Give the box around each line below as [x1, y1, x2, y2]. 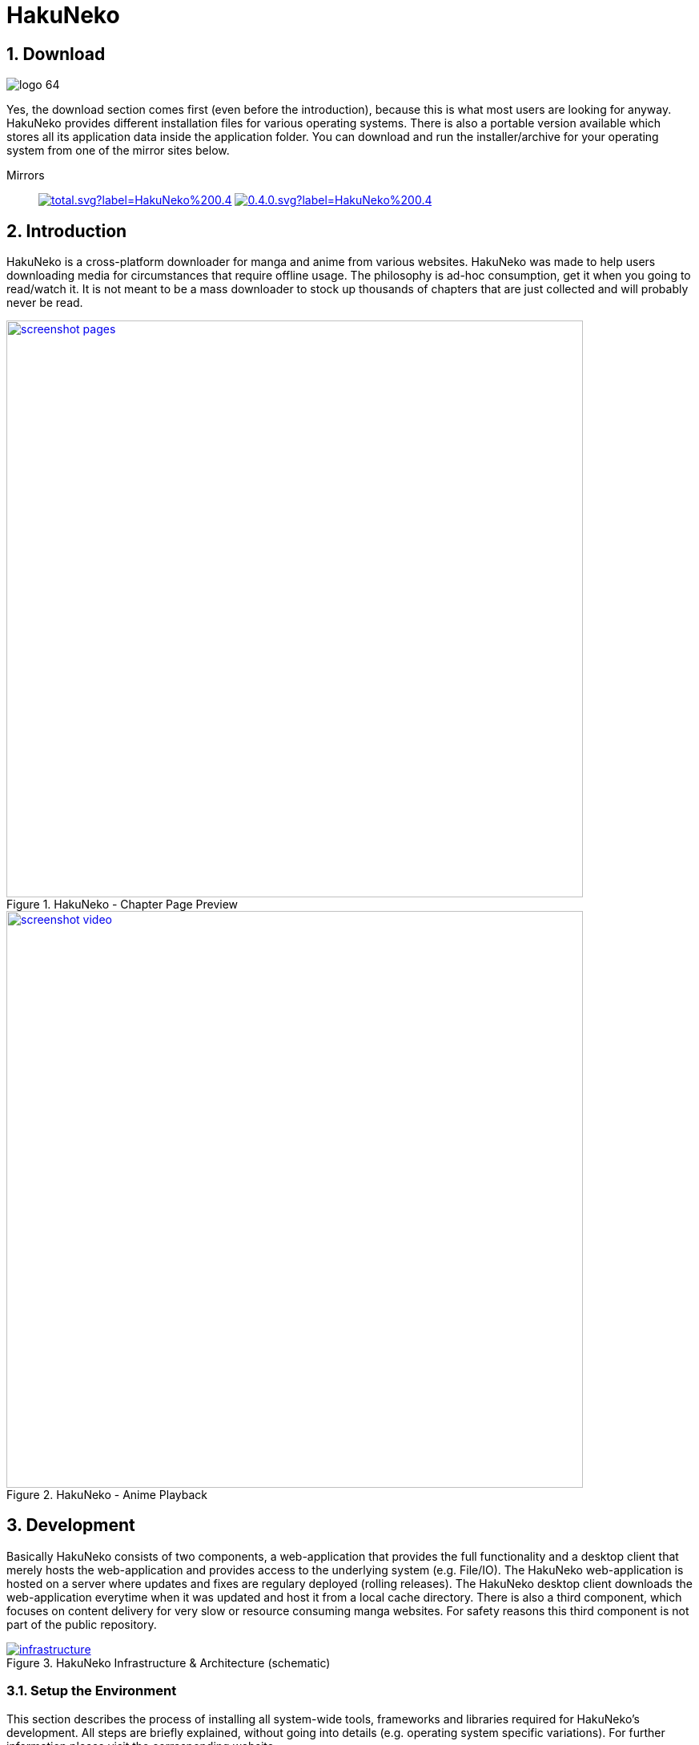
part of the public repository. [6, 1617, 157, 1631]
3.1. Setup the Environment [6, 1683, 177, 1699]
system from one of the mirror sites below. [6, 143, 230, 158]
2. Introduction [6, 220, 127, 241]
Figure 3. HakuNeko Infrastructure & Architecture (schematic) [6, 1655, 331, 1670]
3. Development [6, 1515, 135, 1536]
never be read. [6, 296, 83, 310]
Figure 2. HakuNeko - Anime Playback [6, 1488, 208, 1502]
